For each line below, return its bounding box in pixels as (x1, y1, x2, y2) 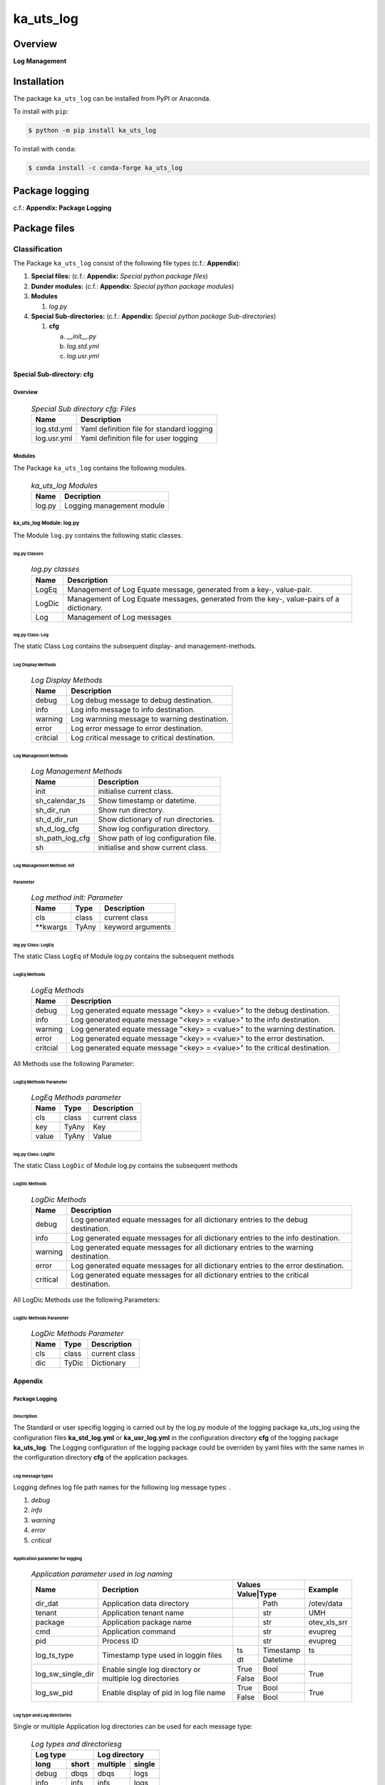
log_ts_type (35, 1650, 74, 1660)
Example (308, 1584, 339, 1594)
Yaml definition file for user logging (80, 433, 198, 443)
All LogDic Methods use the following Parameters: (13, 1295, 160, 1304)
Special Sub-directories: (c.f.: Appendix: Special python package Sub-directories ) (31, 311, 277, 321)
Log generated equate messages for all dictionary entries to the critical (71, 1269, 309, 1279)
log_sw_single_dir (35, 1669, 94, 1679)
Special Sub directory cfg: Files (31, 404, 137, 414)
